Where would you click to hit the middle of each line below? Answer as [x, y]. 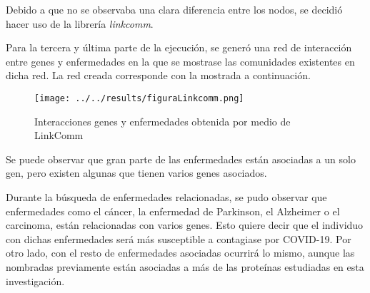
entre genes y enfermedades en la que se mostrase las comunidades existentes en [180, 61]
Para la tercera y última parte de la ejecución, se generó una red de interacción [179, 47]
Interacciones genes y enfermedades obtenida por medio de [162, 121]
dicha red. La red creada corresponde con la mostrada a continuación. [158, 75]
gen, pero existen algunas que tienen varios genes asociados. [136, 173]
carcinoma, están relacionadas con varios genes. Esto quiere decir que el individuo [185, 225]
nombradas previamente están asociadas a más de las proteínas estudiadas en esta [185, 266]
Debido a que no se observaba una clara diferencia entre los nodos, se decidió [174, 9]
